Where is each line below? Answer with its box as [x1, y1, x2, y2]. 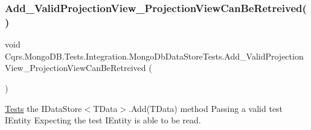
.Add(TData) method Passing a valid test [129, 102, 283, 114]
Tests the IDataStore [5, 102, 82, 114]
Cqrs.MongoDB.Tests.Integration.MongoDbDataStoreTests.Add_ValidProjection [5, 49, 304, 62]
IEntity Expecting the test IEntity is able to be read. [5, 114, 201, 126]
